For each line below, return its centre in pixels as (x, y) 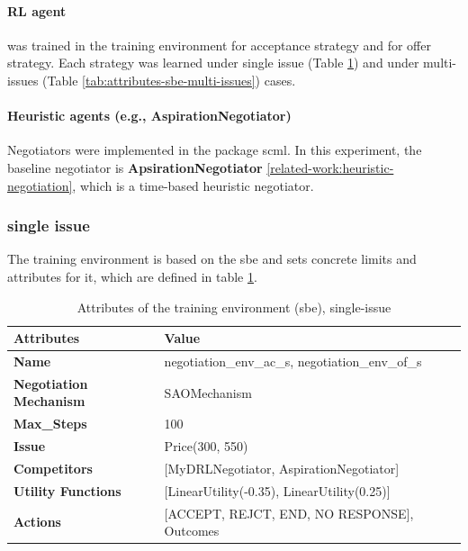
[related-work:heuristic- (330, 167)
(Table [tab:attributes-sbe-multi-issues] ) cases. (169, 80)
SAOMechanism (208, 392)
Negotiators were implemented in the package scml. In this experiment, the (215, 150)
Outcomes (192, 531)
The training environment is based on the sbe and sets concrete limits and (212, 259)
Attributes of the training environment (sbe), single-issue (234, 307)
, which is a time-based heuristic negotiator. (193, 185)
